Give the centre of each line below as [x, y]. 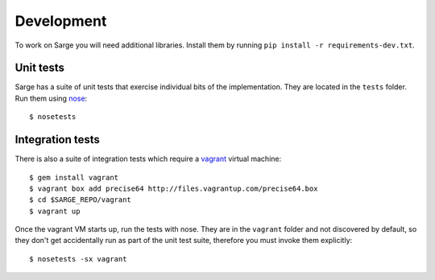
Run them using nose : [51, 98]
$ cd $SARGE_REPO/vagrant [81, 200]
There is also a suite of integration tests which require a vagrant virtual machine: [148, 159]
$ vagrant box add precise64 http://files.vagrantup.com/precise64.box [174, 188]
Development [61, 21]
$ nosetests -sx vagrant [78, 259]
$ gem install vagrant [74, 177]
